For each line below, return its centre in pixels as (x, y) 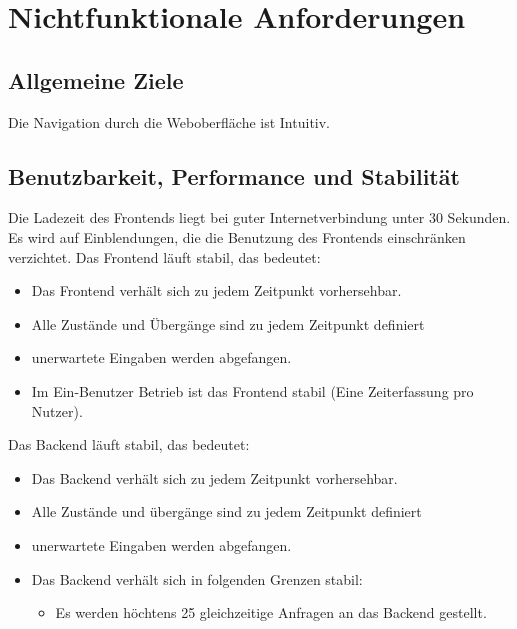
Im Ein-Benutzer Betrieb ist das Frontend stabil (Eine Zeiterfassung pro (252, 390)
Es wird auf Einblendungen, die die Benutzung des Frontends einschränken (237, 236)
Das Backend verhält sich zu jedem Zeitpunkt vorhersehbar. (214, 477)
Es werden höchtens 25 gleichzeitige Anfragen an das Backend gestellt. (271, 612)
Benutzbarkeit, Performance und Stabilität (234, 175)
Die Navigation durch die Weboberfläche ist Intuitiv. (169, 121)
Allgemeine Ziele (96, 79)
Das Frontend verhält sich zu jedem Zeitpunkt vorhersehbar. (216, 290)
